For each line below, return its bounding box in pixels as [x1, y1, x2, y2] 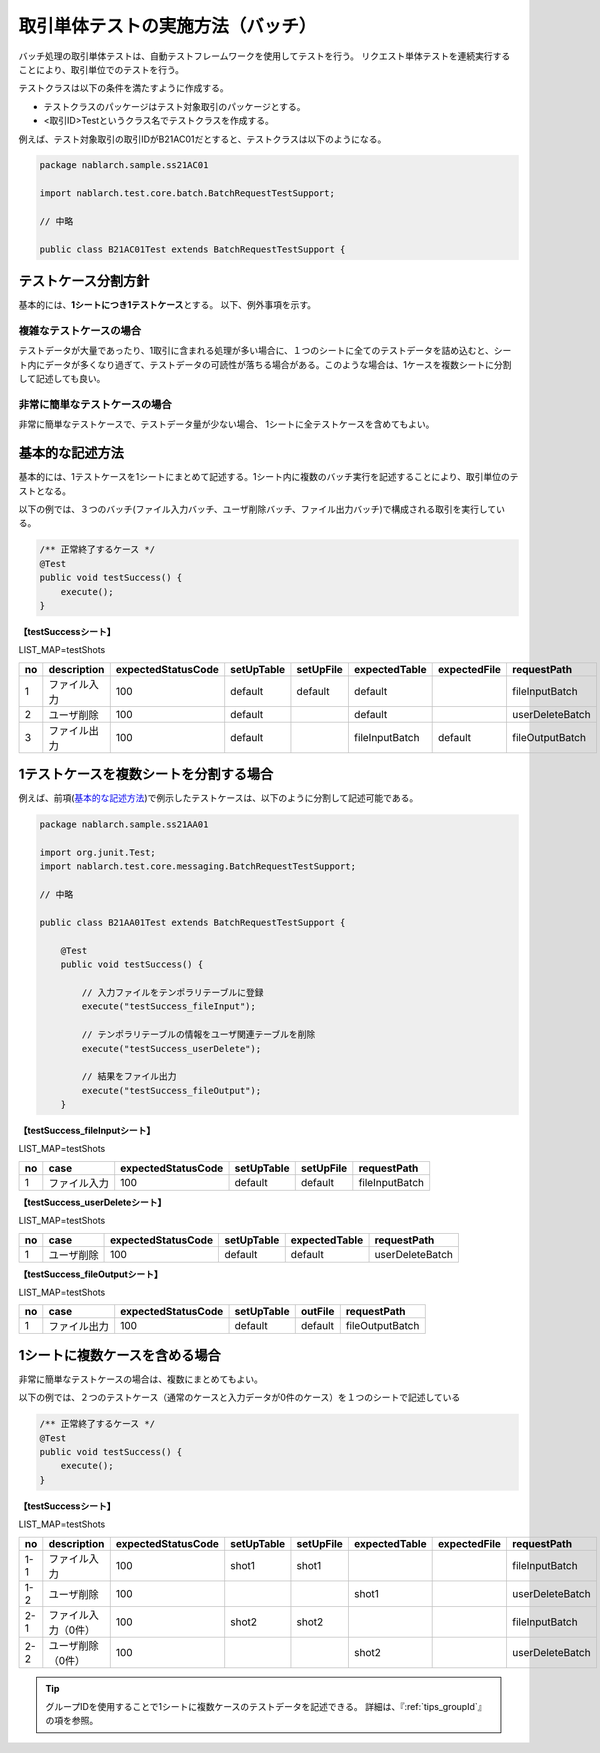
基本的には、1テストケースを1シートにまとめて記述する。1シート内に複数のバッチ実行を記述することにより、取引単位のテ [18, 471, 519, 483]
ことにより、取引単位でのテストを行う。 [18, 63, 185, 75]
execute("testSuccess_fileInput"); [81, 1001, 257, 1012]
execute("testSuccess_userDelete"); [81, 1043, 262, 1054]
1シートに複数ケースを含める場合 [18, 1346, 222, 1364]
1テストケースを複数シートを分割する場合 [18, 766, 274, 783]
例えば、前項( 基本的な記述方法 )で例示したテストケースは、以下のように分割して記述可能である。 [18, 792, 419, 804]
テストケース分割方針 [18, 273, 150, 290]
